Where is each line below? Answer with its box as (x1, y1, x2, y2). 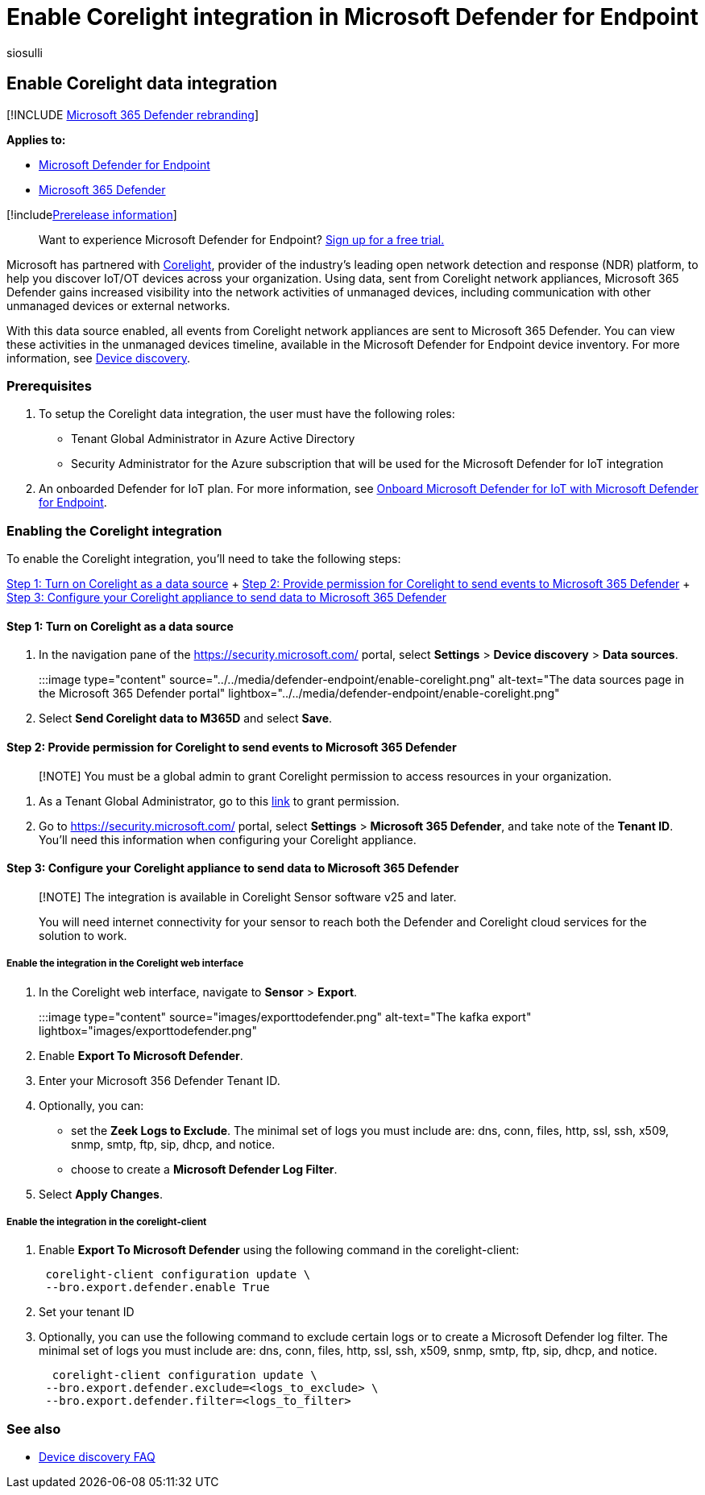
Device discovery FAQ (39, 1450, 156, 1464)
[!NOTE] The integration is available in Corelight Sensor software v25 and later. (39, 889, 457, 904)
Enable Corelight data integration (6, 73, 277, 94)
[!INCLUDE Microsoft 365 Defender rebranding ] (6, 107, 259, 122)
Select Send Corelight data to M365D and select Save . (39, 711, 333, 726)
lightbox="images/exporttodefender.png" (39, 1023, 257, 1037)
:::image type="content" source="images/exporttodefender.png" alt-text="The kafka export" (39, 1009, 532, 1024)
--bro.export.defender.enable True (45, 1281, 270, 1294)
